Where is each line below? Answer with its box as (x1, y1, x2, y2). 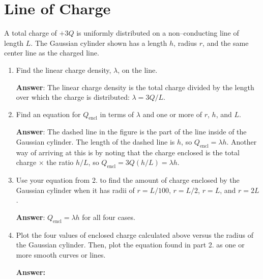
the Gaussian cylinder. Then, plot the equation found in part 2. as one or (16, 239, 245, 250)
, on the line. (118, 64, 158, 75)
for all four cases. (82, 212, 135, 222)
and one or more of (142, 108, 202, 119)
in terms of (100, 108, 134, 119)
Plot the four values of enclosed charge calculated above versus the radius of (16, 229, 254, 240)
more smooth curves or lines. (16, 249, 106, 260)
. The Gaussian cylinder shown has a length (31, 37, 167, 48)
